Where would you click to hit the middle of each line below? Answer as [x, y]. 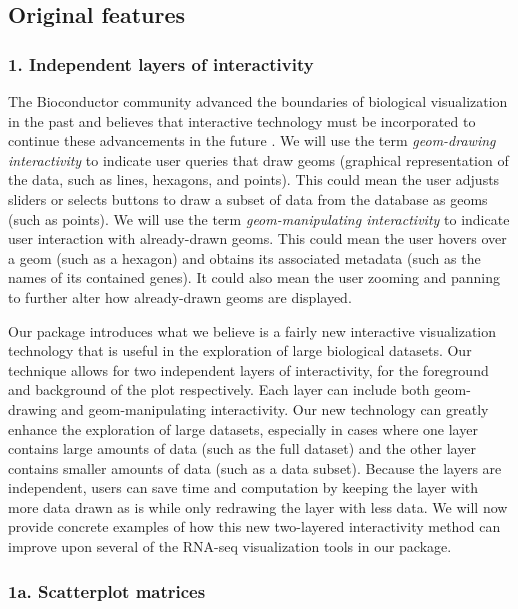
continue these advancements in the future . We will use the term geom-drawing [252, 140]
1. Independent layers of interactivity [161, 63]
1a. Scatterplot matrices [107, 590]
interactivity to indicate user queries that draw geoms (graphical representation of [258, 159]
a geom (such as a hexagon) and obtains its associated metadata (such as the [244, 257]
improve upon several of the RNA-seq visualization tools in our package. [230, 546]
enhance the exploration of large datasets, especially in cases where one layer [243, 428]
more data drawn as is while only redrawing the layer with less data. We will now [258, 506]
